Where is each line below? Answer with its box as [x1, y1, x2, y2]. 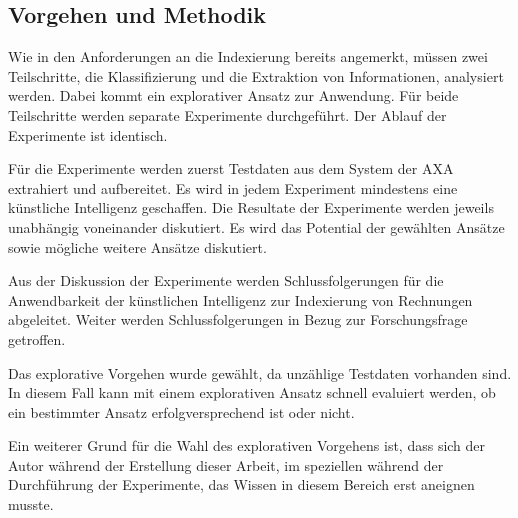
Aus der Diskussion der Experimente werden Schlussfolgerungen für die [8, 270, 444, 291]
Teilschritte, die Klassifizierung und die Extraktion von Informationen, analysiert [8, 65, 504, 86]
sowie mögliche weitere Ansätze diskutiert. [8, 236, 267, 257]
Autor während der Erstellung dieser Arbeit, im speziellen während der [8, 454, 444, 475]
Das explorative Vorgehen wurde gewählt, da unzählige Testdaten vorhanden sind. [8, 362, 512, 383]
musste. [8, 494, 54, 515]
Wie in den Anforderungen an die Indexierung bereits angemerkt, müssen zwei [8, 46, 488, 67]
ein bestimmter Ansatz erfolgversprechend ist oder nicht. [8, 401, 355, 422]
